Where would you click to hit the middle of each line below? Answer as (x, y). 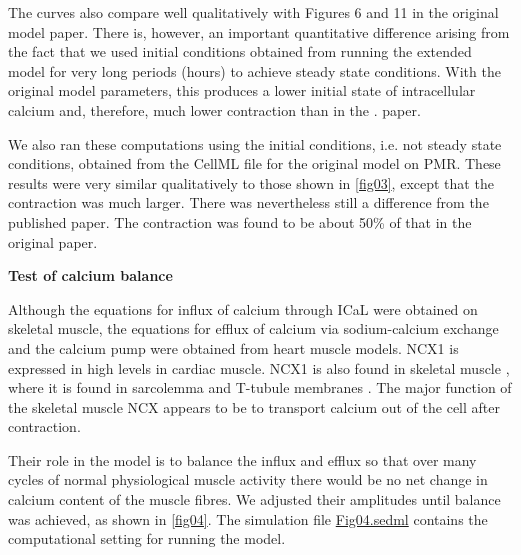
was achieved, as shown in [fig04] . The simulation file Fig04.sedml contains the (248, 518)
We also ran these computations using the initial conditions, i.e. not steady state (255, 143)
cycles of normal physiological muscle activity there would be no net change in (248, 479)
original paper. (53, 241)
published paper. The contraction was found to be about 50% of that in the (240, 221)
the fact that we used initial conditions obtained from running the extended (240, 51)
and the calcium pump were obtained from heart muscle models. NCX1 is (233, 347)
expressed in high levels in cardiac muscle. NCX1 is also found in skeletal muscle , (259, 367)
